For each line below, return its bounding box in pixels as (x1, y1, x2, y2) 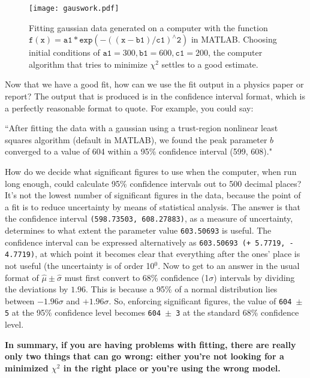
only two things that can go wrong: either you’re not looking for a (5, 350, 284, 362)
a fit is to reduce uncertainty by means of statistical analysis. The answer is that (5, 200, 301, 213)
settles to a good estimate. (161, 58, 258, 70)
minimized (5, 361, 49, 374)
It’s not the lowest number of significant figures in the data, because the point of (5, 189, 301, 201)
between (5, 294, 35, 307)
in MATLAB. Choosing (191, 33, 277, 46)
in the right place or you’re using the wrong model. (63, 361, 281, 374)
